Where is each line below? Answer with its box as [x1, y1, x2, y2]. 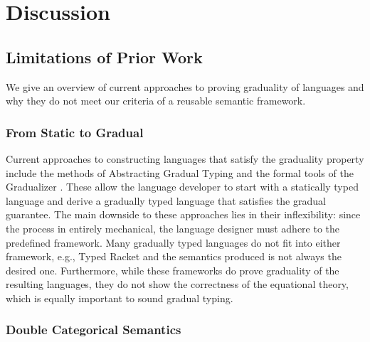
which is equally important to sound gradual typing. [6, 290, 233, 305]
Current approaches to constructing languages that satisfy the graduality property [6, 151, 364, 166]
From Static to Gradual [6, 123, 144, 141]
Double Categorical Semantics [6, 321, 181, 338]
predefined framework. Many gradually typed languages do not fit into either [6, 235, 341, 250]
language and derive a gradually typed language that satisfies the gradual [6, 193, 326, 208]
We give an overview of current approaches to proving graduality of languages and [6, 79, 364, 94]
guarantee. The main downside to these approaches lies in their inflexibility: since [6, 207, 361, 222]
